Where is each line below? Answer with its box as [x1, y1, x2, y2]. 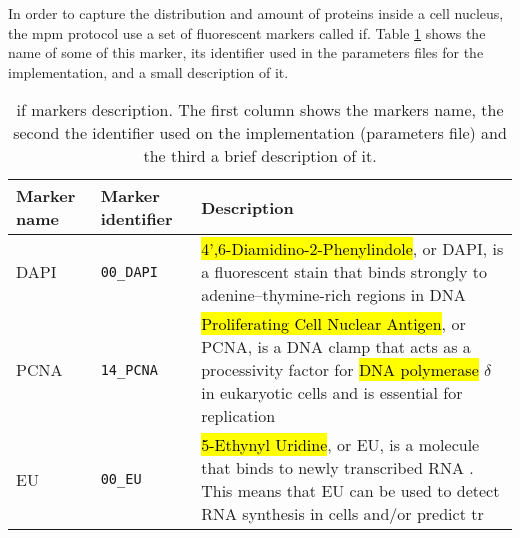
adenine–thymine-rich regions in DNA [201, 283, 466, 307]
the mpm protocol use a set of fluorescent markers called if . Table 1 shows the [8, 22, 486, 43]
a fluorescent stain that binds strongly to [201, 260, 488, 284]
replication [201, 404, 276, 428]
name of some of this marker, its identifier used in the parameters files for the [8, 42, 484, 63]
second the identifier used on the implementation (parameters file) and [13, 121, 507, 145]
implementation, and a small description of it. [8, 61, 289, 82]
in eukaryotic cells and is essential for [201, 381, 463, 405]
